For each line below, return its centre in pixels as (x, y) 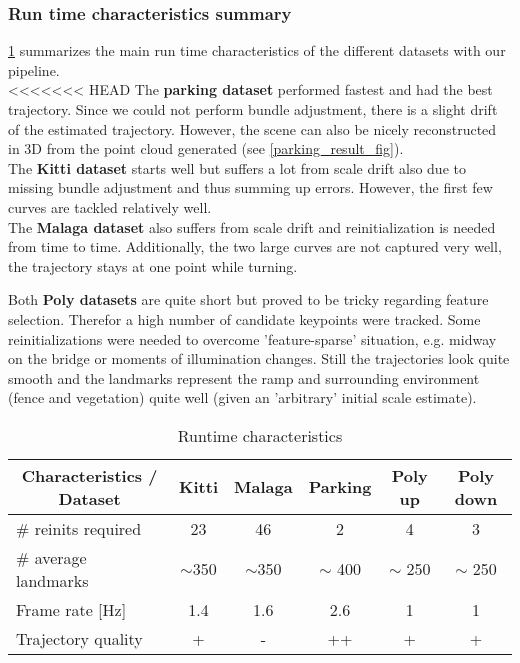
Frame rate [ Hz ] (71, 609)
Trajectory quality (79, 638)
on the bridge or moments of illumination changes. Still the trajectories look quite (259, 358)
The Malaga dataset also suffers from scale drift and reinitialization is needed (252, 226)
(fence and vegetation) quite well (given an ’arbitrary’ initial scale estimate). (242, 397)
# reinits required (79, 528)
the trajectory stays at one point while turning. (153, 265)
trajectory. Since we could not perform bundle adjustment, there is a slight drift (253, 109)
